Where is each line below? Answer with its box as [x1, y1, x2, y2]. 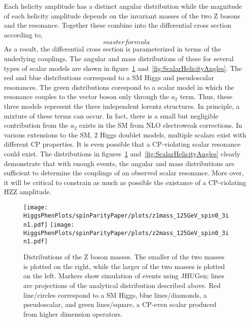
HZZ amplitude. [4, 186, 52, 197]
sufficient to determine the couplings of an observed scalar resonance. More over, [4, 168, 244, 178]
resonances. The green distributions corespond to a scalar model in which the [4, 82, 234, 92]
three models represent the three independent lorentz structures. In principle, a [4, 101, 240, 111]
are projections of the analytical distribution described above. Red [23, 280, 221, 290]
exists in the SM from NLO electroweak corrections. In [79, 120, 242, 130]
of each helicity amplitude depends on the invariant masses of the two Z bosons [4, 10, 240, 20]
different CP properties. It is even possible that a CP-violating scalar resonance [4, 139, 241, 149]
